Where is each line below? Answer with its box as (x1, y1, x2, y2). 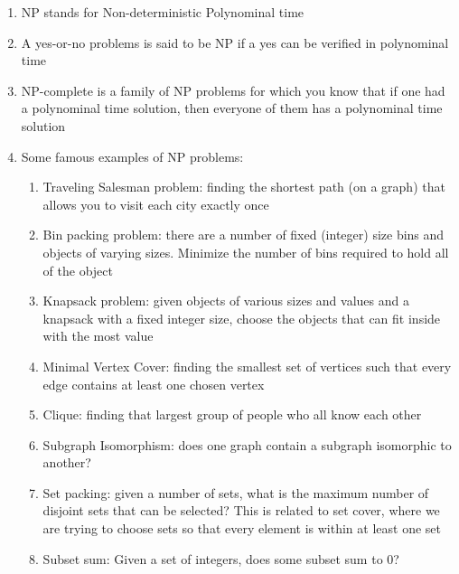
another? (42, 453, 91, 472)
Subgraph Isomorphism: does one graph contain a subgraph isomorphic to (42, 435, 452, 454)
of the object (42, 260, 113, 279)
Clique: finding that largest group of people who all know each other (42, 405, 422, 424)
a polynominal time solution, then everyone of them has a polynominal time (21, 99, 443, 118)
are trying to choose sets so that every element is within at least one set (42, 519, 441, 538)
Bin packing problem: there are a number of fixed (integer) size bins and (42, 225, 445, 244)
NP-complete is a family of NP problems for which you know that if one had (21, 80, 445, 99)
